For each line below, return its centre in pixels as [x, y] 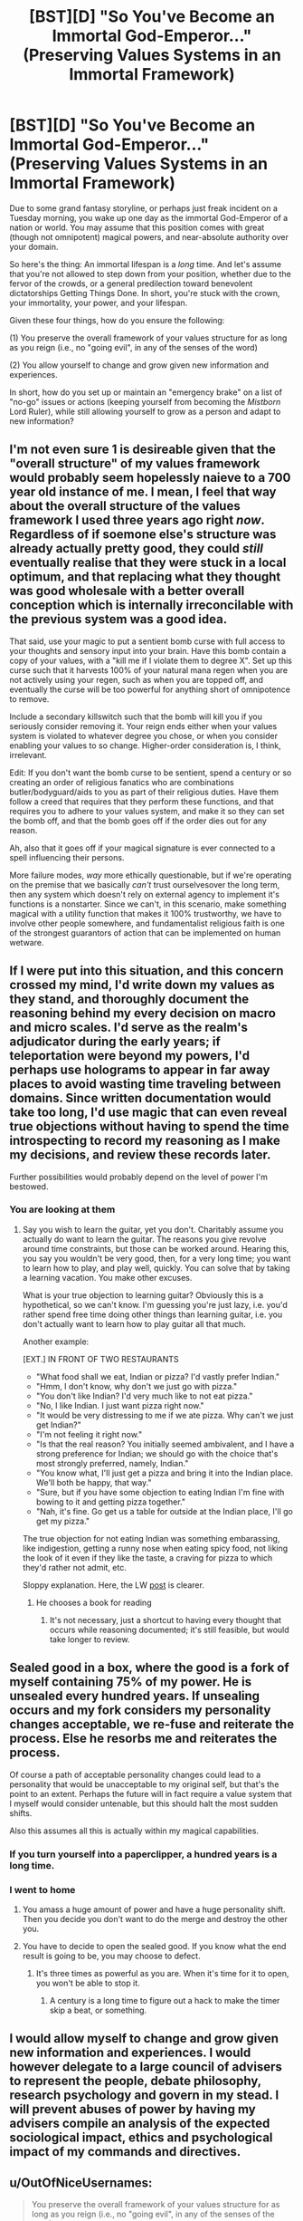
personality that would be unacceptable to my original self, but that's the [144, 1784]
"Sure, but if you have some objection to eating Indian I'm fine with [160, 1492]
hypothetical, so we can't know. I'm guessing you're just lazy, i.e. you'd [155, 1304]
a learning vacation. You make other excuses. [107, 1277]
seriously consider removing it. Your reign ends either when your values [143, 726]
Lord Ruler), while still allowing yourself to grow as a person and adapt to [145, 411]
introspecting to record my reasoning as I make [145, 1141]
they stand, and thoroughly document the [129, 1000]
